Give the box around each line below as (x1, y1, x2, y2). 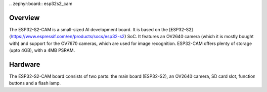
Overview (9, 13, 40, 22)
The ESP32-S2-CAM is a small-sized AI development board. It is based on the (9, 26, 168, 32)
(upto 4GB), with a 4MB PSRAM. (9, 47, 75, 53)
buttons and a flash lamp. (9, 80, 61, 86)
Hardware (9, 60, 41, 69)
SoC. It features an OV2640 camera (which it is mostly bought (127, 34, 254, 40)
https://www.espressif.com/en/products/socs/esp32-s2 (10, 34, 125, 40)
